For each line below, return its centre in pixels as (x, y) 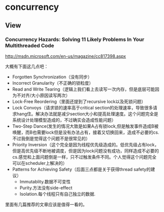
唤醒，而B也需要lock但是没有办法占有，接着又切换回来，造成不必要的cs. (85, 132)
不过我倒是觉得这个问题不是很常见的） (51, 138)
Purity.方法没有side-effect (46, 188)
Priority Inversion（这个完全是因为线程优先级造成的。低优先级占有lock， (85, 144)
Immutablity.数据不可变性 (45, 181)
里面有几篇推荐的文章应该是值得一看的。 (46, 204)
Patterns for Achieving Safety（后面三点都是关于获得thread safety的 (82, 169)
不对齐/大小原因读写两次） (43, 95)
